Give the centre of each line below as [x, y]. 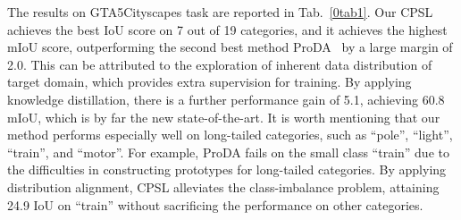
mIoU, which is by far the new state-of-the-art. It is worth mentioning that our [224, 117]
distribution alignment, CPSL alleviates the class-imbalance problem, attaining [223, 186]
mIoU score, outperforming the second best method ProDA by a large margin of [230, 47]
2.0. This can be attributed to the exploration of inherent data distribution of [220, 64]
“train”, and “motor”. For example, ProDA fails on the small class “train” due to [228, 152]
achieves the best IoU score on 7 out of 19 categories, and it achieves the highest [227, 29]
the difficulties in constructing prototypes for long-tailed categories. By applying [227, 169]
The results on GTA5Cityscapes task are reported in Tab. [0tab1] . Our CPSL [220, 12]
